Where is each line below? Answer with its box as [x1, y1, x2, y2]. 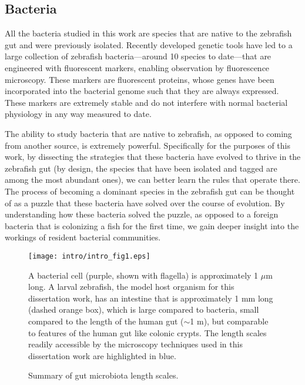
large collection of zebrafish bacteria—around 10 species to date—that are [5, 50, 272, 62]
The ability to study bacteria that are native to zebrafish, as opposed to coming [5, 127, 292, 139]
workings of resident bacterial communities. [5, 231, 161, 243]
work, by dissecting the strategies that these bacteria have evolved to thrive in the [5, 150, 301, 163]
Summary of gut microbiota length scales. [28, 369, 179, 381]
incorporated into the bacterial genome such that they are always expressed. [5, 85, 279, 97]
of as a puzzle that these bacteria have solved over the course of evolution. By [5, 196, 285, 209]
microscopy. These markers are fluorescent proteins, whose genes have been [5, 73, 274, 85]
